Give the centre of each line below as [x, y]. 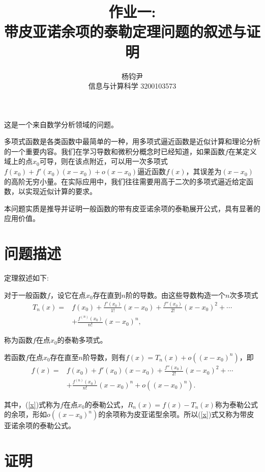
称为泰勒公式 [236, 404]
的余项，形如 [25, 414]
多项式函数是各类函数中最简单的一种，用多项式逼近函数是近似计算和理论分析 [132, 141]
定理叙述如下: [26, 278]
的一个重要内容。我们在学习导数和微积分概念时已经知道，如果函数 [114, 151]
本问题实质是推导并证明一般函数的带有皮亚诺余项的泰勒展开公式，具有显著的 [132, 208]
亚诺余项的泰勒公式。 [40, 425]
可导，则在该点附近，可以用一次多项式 [104, 161]
